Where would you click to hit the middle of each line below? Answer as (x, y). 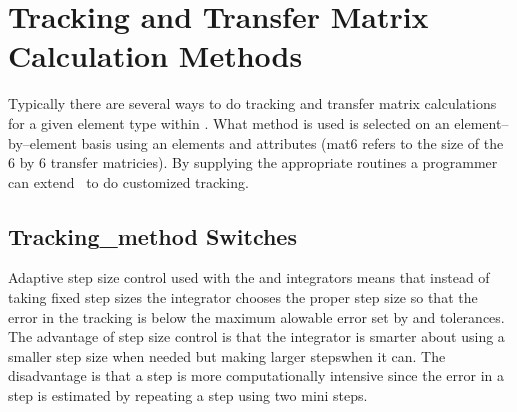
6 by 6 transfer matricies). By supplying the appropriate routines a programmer (253, 162)
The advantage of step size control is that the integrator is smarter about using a (256, 336)
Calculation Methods (155, 55)
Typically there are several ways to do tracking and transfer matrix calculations (252, 103)
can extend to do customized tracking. (128, 181)
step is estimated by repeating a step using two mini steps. (188, 395)
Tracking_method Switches (152, 235)
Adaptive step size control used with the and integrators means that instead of (249, 277)
